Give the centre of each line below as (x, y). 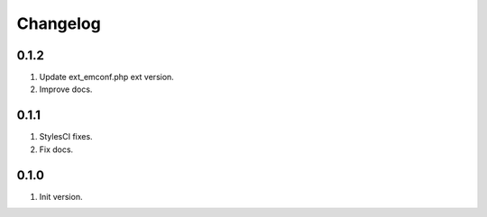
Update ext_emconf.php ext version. (107, 77)
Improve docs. (66, 89)
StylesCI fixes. (66, 137)
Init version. (61, 196)
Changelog (59, 23)
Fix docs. (56, 149)
